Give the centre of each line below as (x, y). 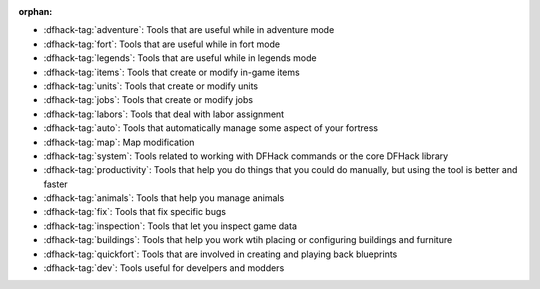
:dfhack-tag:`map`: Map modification (119, 142)
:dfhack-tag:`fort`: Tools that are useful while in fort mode (161, 44)
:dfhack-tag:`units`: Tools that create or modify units (151, 86)
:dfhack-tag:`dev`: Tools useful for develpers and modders (164, 268)
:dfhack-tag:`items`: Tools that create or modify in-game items (171, 72)
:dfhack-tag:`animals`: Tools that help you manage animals (164, 198)
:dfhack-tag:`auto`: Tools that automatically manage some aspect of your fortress (211, 128)
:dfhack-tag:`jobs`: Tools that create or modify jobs (148, 100)
